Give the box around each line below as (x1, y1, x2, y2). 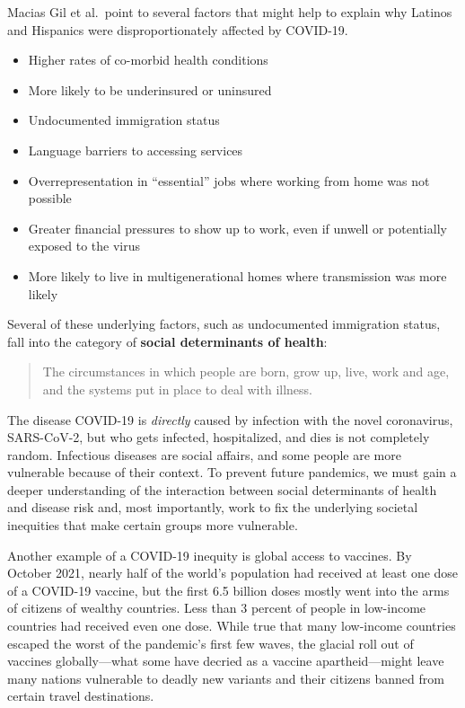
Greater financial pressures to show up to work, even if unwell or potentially (28, 218, 447, 237)
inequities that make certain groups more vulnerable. (7, 516, 298, 535)
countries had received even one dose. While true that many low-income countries (7, 616, 456, 635)
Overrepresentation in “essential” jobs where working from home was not (28, 171, 430, 190)
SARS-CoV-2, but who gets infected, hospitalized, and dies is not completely (7, 428, 430, 447)
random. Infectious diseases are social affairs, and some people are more (7, 445, 401, 464)
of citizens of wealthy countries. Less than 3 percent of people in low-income (7, 598, 426, 617)
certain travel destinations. (7, 686, 154, 705)
